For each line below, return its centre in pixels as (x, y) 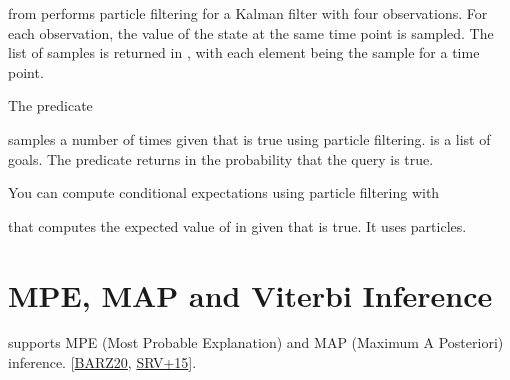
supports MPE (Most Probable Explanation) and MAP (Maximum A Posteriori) (256, 342)
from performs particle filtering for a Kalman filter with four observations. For (248, 13)
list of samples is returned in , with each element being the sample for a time (244, 52)
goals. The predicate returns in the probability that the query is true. (221, 158)
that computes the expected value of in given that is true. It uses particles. (237, 225)
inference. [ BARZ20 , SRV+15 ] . (102, 362)
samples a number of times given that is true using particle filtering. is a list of (249, 138)
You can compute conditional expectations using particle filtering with (224, 192)
